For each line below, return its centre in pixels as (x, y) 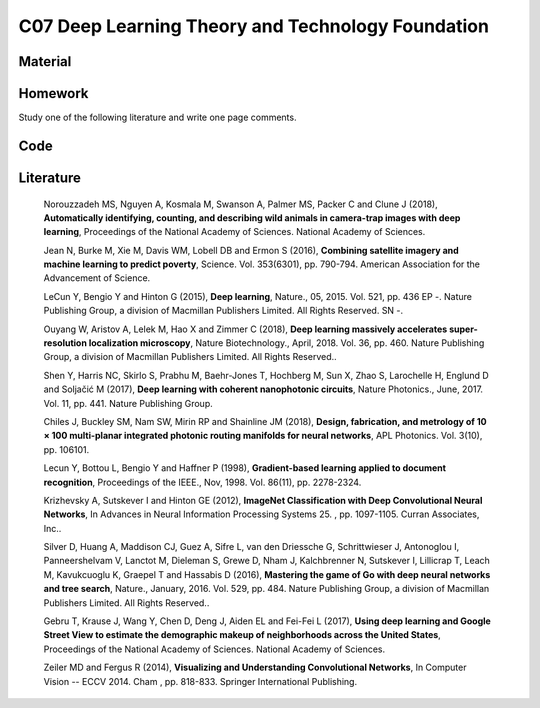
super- (463, 329)
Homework (53, 93)
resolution (65, 343)
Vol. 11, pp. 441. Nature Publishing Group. (128, 403)
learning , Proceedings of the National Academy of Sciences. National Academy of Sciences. (234, 232)
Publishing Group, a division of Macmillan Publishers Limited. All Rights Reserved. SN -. (223, 311)
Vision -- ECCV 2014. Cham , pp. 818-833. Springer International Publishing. (200, 681)
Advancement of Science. (97, 278)
